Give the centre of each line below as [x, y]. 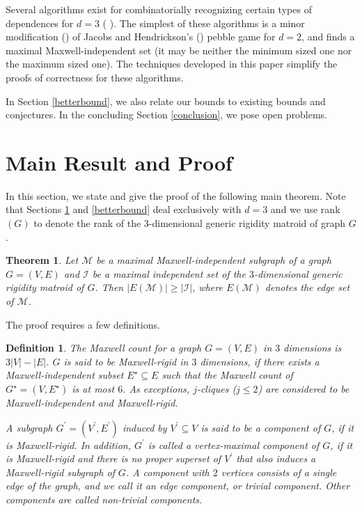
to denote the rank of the [87, 223]
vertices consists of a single [279, 472]
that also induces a [276, 458]
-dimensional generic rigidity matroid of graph [247, 223]
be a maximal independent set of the [169, 273]
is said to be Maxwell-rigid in [126, 361]
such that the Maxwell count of [227, 375]
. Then [109, 287]
